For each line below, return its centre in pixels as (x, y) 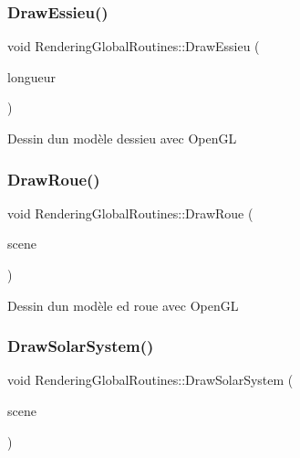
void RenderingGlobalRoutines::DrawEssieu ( (134, 46)
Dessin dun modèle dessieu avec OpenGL (122, 138)
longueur (31, 76)
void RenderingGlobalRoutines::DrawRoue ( (130, 213)
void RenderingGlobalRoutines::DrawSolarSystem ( (150, 380)
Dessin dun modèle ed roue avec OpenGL (123, 305)
